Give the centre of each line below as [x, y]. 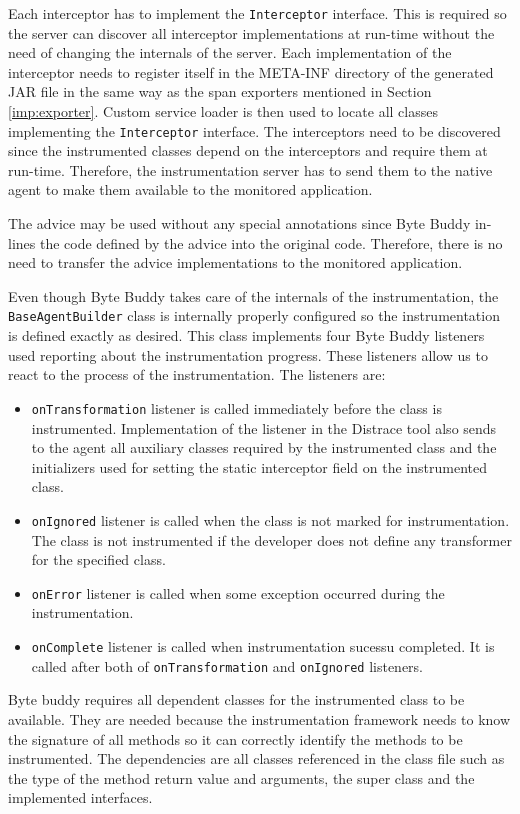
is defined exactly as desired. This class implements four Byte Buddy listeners [246, 335]
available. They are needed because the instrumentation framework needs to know [259, 718]
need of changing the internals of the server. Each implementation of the [230, 52]
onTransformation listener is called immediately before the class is [236, 407]
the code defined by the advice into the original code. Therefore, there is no [271, 242]
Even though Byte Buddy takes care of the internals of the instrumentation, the [253, 295]
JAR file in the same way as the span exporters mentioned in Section [220, 91]
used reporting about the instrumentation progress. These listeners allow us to [248, 354]
